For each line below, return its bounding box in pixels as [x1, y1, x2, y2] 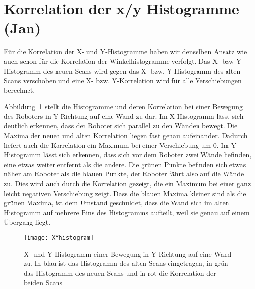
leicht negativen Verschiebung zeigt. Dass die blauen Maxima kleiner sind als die [4, 188, 246, 198]
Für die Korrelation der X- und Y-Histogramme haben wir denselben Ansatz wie [4, 46, 247, 57]
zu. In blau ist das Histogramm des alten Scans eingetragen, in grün [24, 258, 228, 268]
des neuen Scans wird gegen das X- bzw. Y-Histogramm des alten [43, 65, 241, 76]
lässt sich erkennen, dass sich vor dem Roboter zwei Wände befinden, [43, 149, 252, 160]
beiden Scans [24, 277, 63, 288]
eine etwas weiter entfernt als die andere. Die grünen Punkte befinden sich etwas [4, 159, 246, 169]
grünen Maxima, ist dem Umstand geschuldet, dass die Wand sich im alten [4, 198, 229, 208]
